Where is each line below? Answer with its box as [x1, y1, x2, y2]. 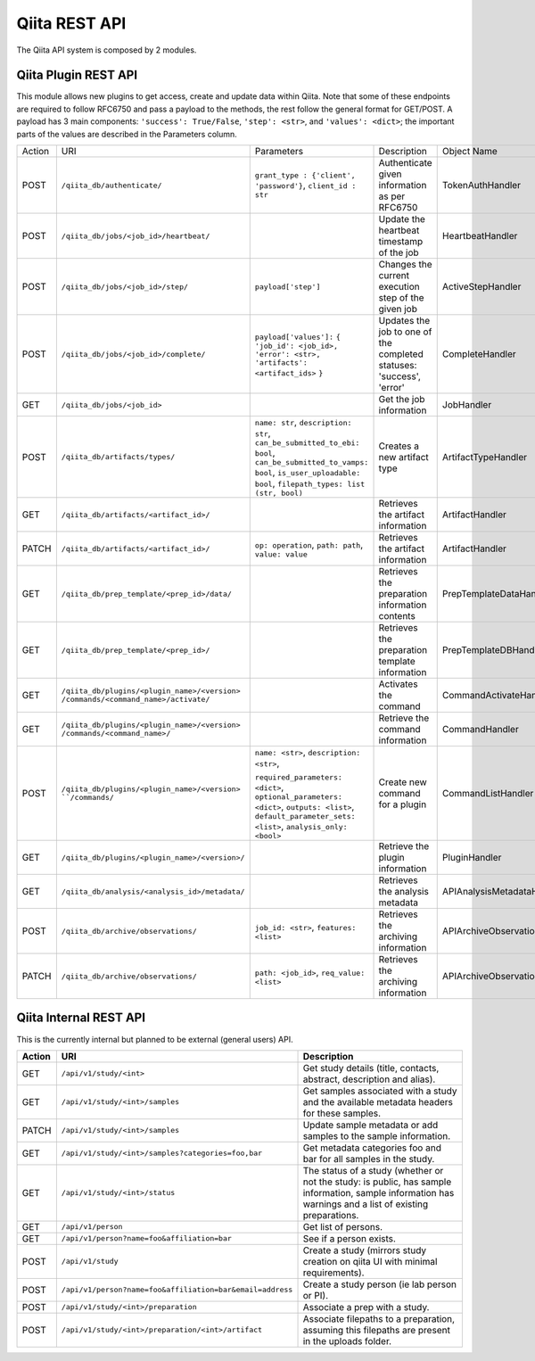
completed [378, 348, 424, 360]
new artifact [378, 450, 430, 463]
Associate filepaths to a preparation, [302, 1312, 455, 1324]
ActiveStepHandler [441, 281, 522, 293]
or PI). [302, 1289, 329, 1301]
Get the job [378, 393, 425, 406]
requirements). [302, 1266, 365, 1279]
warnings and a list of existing [302, 1198, 429, 1210]
